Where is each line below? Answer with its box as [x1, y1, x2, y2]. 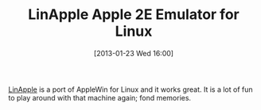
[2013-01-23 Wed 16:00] [94, 48, 173, 58]
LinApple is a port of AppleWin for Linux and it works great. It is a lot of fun [8, 85, 253, 94]
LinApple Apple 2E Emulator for [27, 6, 240, 24]
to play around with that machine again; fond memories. [8, 93, 192, 102]
